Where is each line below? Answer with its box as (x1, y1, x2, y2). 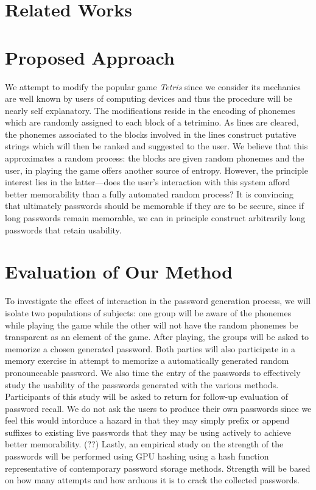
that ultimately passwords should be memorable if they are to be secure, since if (5, 199, 304, 212)
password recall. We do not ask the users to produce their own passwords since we (5, 402, 312, 414)
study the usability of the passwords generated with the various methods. (5, 378, 279, 391)
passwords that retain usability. (5, 223, 122, 236)
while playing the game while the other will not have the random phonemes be (5, 318, 298, 331)
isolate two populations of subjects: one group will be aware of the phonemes (5, 306, 292, 319)
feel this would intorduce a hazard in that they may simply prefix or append (5, 414, 290, 427)
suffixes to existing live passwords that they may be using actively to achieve (5, 425, 291, 438)
